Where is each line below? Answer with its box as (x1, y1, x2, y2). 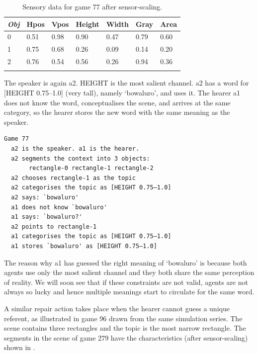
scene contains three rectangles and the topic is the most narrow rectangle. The (4, 323, 246, 333)
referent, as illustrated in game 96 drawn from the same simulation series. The (4, 313, 243, 323)
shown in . (4, 342, 35, 353)
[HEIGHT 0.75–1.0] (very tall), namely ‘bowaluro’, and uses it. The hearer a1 (4, 88, 241, 98)
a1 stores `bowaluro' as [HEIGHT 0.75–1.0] (11, 242, 157, 250)
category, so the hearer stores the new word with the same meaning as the (4, 107, 230, 117)
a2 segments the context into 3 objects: (11, 155, 150, 162)
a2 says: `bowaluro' (11, 194, 79, 201)
